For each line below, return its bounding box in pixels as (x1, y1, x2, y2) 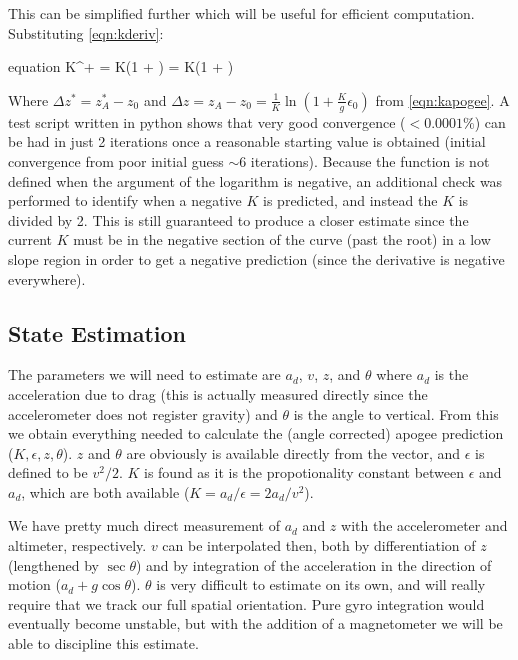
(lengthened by (8, 554, 100, 575)
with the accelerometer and (341, 515, 508, 536)
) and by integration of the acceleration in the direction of (135, 554, 492, 575)
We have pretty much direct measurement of (8, 515, 280, 536)
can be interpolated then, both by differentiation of (162, 535, 476, 556)
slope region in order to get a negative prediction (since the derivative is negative (8, 248, 505, 269)
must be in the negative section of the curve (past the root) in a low (73, 229, 491, 250)
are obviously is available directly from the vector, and (126, 442, 461, 463)
